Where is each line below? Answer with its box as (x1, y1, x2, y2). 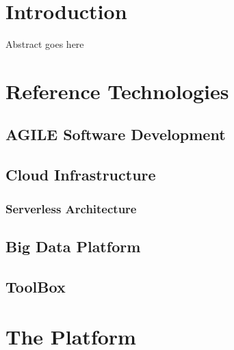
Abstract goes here (5, 37, 84, 51)
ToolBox (5, 275, 66, 297)
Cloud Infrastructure (5, 164, 156, 185)
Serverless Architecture (5, 200, 137, 217)
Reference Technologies (5, 77, 229, 105)
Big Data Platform (5, 235, 141, 256)
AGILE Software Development (5, 124, 226, 145)
